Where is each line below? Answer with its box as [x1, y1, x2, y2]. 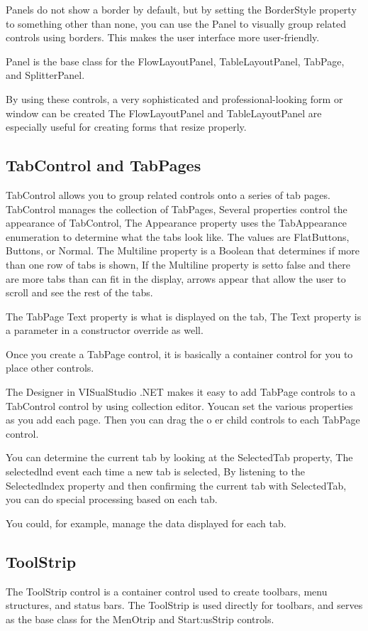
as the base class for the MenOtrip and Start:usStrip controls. [6, 611, 274, 626]
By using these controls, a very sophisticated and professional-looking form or [6, 91, 343, 106]
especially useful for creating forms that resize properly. [6, 119, 247, 134]
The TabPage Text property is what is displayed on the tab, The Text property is [6, 308, 362, 323]
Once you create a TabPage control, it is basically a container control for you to [6, 346, 353, 361]
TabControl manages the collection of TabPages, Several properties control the [6, 201, 347, 216]
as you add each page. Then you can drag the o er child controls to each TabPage [6, 412, 360, 427]
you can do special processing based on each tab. [6, 492, 218, 507]
